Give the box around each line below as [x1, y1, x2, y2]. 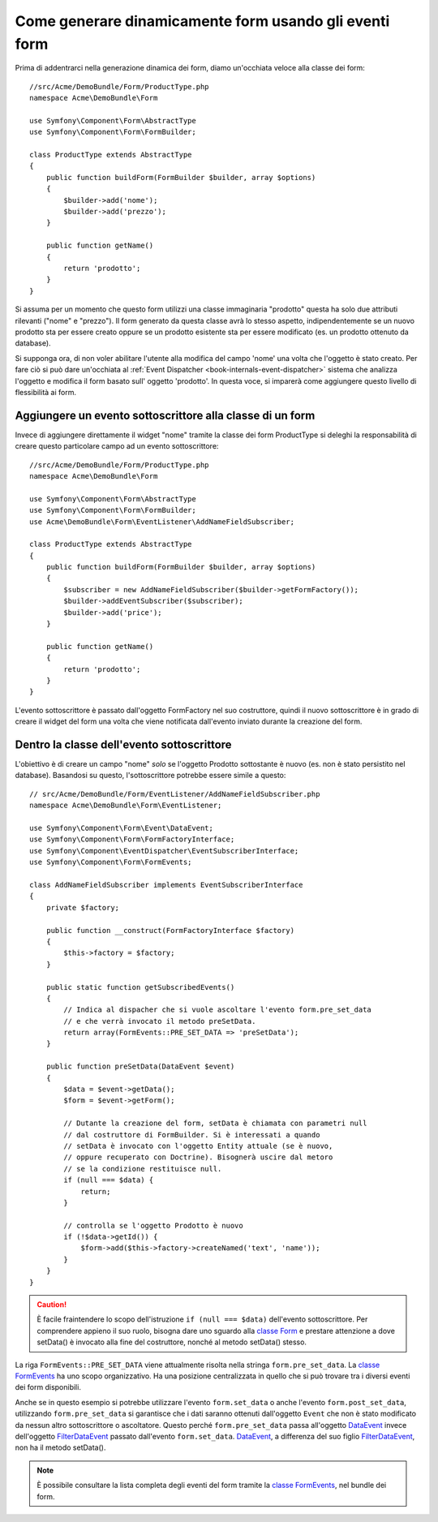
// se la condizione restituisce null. [63, 1164, 222, 1173]
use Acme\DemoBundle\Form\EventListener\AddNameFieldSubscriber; [29, 517, 295, 527]
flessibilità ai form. [15, 387, 77, 397]
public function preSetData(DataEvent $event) [45, 1062, 235, 1071]
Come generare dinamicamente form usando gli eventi [15, 12, 390, 30]
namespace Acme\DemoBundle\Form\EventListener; [29, 801, 222, 810]
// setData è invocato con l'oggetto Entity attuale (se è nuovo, [63, 1141, 333, 1150]
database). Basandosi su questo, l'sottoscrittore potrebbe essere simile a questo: [15, 771, 286, 780]
